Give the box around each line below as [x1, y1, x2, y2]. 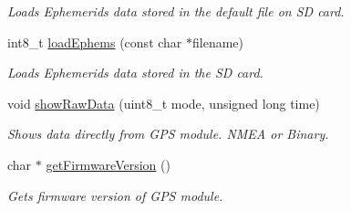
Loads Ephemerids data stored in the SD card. [7, 63, 263, 82]
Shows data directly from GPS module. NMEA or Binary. [7, 124, 329, 143]
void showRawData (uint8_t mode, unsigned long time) [7, 93, 320, 112]
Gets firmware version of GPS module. [7, 185, 223, 205]
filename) [192, 32, 244, 51]
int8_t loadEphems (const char [7, 32, 182, 51]
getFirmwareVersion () [46, 154, 170, 174]
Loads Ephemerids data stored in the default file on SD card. [7, 2, 345, 20]
